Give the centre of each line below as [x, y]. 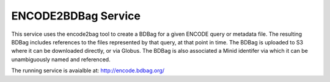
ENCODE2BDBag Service [76, 16]
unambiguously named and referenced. [61, 59]
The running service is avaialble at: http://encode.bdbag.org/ [88, 70]
